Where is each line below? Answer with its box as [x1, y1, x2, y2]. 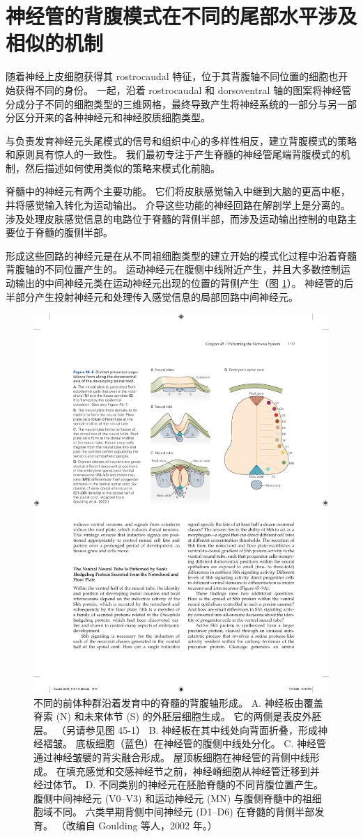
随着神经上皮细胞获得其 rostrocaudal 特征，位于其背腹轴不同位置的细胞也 [6, 69, 339, 84]
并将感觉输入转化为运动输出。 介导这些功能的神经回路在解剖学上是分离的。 [6, 198, 350, 212]
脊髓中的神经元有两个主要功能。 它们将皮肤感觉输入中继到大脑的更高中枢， [6, 184, 350, 198]
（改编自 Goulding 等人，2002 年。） [56, 818, 217, 832]
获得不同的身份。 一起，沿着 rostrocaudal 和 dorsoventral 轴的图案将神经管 [15, 82, 352, 97]
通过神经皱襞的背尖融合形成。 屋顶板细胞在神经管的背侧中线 [33, 749, 310, 764]
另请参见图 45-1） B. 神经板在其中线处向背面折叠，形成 [65, 722, 318, 737]
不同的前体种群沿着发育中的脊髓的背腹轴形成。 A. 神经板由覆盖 [33, 695, 323, 710]
